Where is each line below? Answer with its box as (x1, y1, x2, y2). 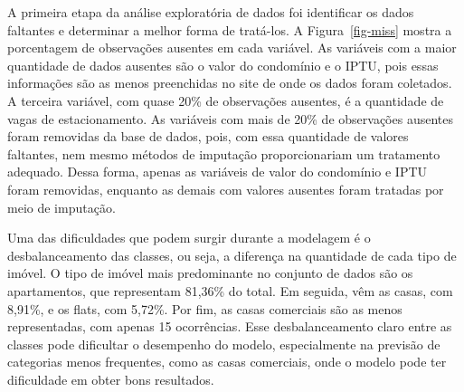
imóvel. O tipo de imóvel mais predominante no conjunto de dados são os (7, 263, 413, 282)
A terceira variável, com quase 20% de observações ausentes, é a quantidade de (7, 91, 444, 110)
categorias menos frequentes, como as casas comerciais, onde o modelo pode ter (7, 352, 447, 371)
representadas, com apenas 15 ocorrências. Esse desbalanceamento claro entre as (7, 317, 452, 336)
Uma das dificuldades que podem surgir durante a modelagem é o (7, 228, 371, 247)
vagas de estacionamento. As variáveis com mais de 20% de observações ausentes (7, 109, 453, 128)
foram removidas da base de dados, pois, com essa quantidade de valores (7, 127, 409, 146)
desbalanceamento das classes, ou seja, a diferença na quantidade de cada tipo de (7, 245, 457, 264)
